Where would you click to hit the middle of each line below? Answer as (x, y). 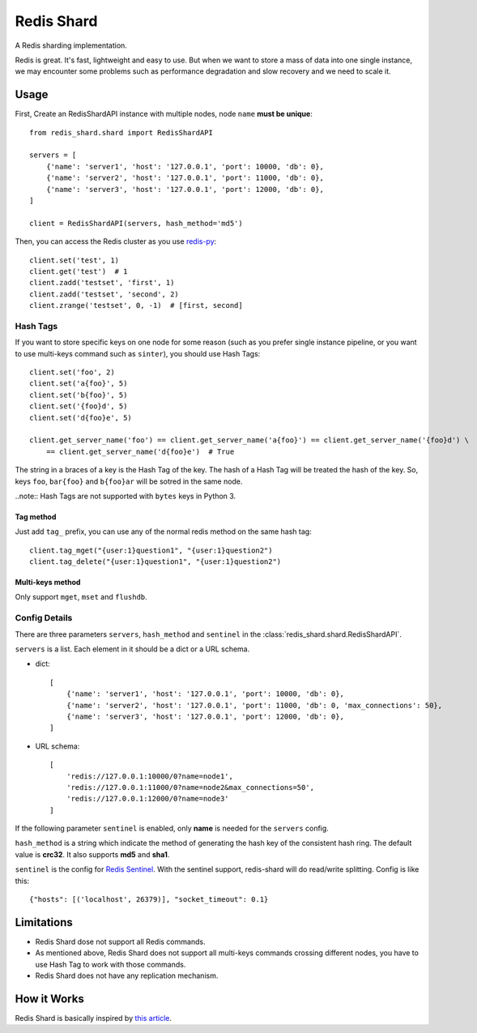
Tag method (36, 516)
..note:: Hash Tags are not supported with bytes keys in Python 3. (126, 496)
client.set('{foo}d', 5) (79, 406)
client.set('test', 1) (75, 260)
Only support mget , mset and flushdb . (81, 597)
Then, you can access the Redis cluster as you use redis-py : (116, 241)
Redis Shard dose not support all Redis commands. (120, 941)
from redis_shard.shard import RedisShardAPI (121, 132)
